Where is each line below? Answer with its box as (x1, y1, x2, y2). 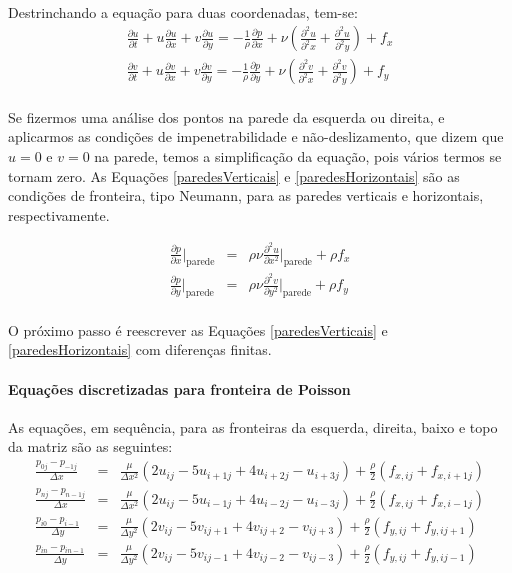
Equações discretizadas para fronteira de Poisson (8, 378, 351, 399)
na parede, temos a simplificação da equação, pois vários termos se (94, 146, 502, 167)
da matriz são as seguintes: (8, 436, 173, 457)
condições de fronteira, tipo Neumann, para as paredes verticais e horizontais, (8, 185, 484, 206)
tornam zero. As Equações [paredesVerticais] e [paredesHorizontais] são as (8, 165, 460, 186)
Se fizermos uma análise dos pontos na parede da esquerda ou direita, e (8, 106, 445, 127)
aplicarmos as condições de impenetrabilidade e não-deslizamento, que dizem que (8, 126, 504, 147)
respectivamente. (8, 204, 110, 225)
